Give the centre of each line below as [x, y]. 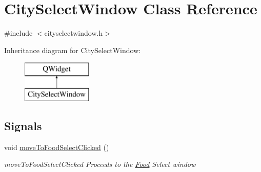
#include [18, 33]
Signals [23, 125]
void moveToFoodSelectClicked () [57, 147]
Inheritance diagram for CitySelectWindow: [73, 50]
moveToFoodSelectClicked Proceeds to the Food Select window [100, 164]
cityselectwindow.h [74, 33]
